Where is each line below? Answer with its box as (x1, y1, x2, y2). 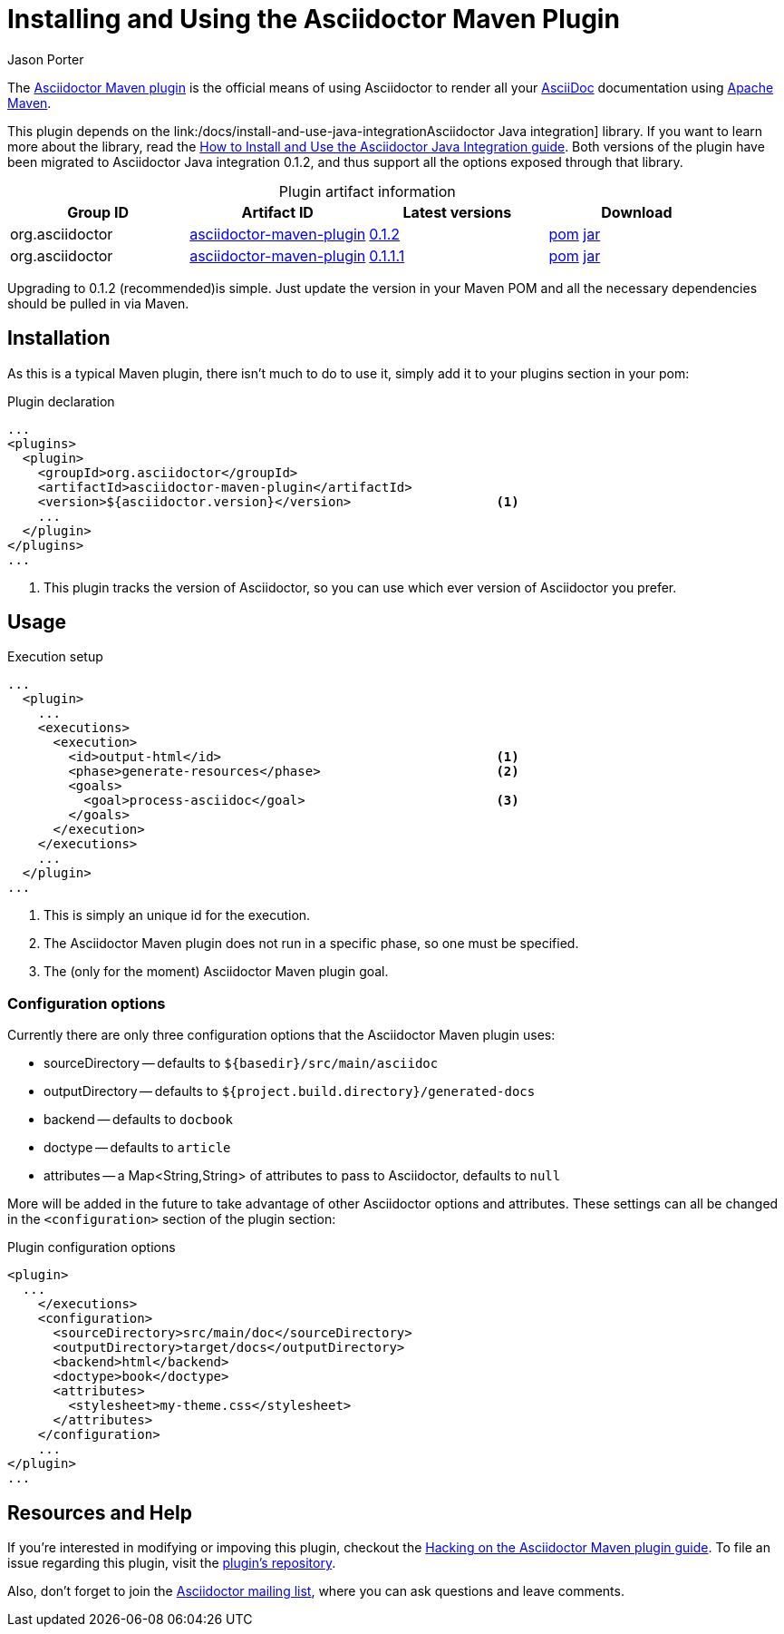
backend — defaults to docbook (44, 1111, 234, 1128)
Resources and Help (7, 1501, 193, 1524)
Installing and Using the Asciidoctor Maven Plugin (7, 4, 620, 34)
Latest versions (402, 202, 512, 221)
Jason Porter (7, 51, 84, 67)
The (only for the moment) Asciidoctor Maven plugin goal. (44, 964, 389, 980)
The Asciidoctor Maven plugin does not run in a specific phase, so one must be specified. (44, 935, 579, 952)
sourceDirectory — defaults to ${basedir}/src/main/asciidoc (44, 1055, 439, 1071)
